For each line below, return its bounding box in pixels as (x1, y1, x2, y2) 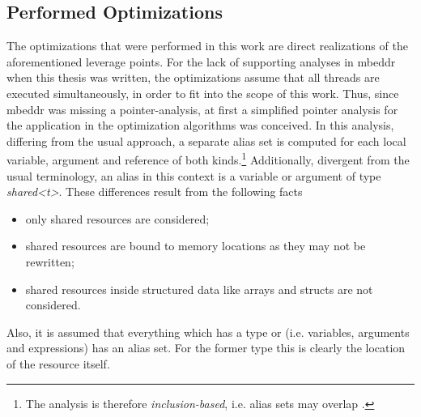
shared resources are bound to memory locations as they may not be (25, 237, 366, 254)
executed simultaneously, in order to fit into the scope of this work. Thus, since (6, 84, 399, 101)
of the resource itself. (6, 355, 110, 372)
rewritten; (25, 253, 74, 270)
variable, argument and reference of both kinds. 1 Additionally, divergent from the (6, 149, 410, 168)
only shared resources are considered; (25, 210, 210, 227)
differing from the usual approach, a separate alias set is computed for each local (6, 132, 406, 149)
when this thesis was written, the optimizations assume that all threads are (6, 69, 380, 86)
